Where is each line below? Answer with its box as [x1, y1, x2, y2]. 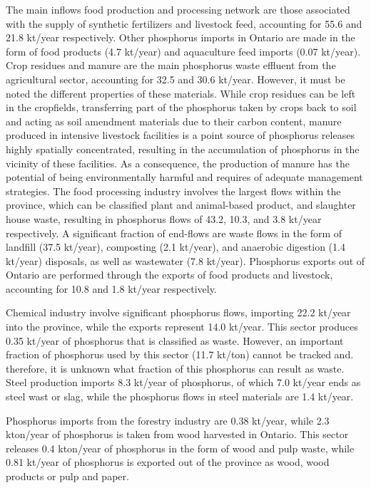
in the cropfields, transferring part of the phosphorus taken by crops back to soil [6, 100, 357, 115]
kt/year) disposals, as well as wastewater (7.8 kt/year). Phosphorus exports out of [6, 253, 365, 268]
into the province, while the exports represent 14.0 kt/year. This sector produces [6, 319, 358, 334]
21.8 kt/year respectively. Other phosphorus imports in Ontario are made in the [6, 30, 355, 45]
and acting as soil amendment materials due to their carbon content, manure [6, 113, 342, 128]
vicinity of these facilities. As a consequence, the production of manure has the [6, 155, 350, 170]
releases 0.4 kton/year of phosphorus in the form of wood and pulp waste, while [6, 440, 355, 455]
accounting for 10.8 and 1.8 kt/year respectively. [6, 281, 217, 296]
